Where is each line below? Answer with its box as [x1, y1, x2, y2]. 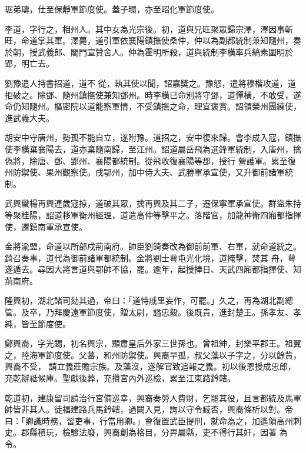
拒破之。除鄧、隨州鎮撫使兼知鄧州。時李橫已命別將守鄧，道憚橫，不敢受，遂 [5, 88, 301, 101]
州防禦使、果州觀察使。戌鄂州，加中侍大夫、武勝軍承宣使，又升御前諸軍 [5, 166, 285, 178]
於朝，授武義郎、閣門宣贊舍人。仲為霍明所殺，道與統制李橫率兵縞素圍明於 [5, 45, 293, 58]
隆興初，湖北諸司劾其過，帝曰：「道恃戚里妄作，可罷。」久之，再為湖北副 [5, 294, 285, 307]
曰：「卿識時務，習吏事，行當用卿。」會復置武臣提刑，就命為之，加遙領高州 [5, 414, 293, 427]
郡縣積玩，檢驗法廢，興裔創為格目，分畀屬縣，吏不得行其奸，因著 [21, 426, 277, 438]
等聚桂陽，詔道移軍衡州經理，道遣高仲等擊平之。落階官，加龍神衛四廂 [5, 208, 277, 221]
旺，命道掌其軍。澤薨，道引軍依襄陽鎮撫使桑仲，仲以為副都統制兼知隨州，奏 [5, 34, 301, 46]
